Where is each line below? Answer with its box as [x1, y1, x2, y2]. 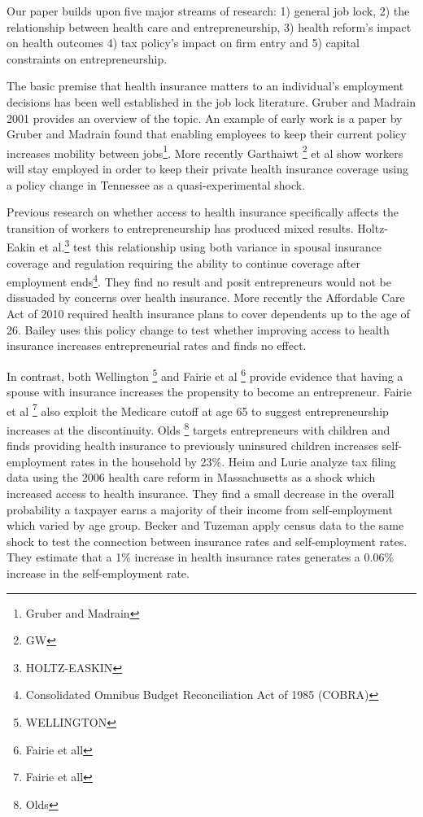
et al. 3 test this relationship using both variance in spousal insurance [39, 236, 382, 256]
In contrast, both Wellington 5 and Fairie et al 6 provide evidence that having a [7, 365, 403, 384]
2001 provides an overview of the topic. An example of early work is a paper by [7, 109, 403, 126]
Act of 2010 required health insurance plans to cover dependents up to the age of [7, 305, 410, 322]
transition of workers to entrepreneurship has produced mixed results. [7, 219, 354, 236]
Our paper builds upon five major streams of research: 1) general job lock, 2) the [7, 2, 410, 19]
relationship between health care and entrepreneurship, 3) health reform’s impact [7, 18, 412, 35]
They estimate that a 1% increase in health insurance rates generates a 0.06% [7, 548, 395, 566]
